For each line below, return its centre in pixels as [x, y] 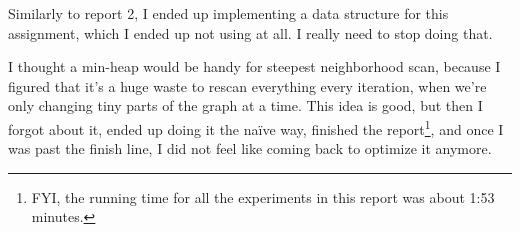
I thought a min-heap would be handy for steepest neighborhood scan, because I [254, 66]
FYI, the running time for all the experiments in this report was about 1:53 [263, 196]
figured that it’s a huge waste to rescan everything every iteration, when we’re [247, 85]
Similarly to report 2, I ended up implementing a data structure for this [228, 13]
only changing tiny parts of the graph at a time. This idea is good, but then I [245, 105]
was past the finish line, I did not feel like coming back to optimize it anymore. [250, 148]
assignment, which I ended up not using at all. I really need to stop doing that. [250, 32]
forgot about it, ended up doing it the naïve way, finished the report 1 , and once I [256, 127]
